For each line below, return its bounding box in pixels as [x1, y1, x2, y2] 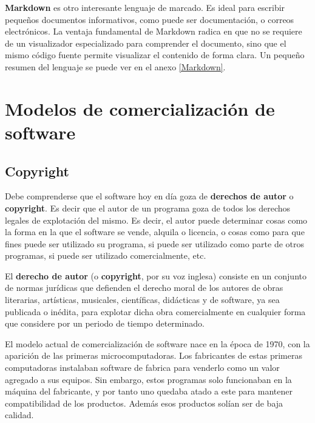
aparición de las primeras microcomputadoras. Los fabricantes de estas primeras [5, 349, 302, 362]
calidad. [5, 408, 34, 421]
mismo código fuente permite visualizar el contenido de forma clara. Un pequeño [5, 48, 305, 61]
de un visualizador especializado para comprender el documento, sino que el [5, 36, 286, 49]
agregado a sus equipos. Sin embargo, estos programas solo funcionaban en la [5, 373, 292, 385]
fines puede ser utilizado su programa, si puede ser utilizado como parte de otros [5, 237, 305, 250]
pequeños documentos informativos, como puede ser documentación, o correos [5, 13, 294, 25]
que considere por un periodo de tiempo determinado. [5, 317, 205, 330]
